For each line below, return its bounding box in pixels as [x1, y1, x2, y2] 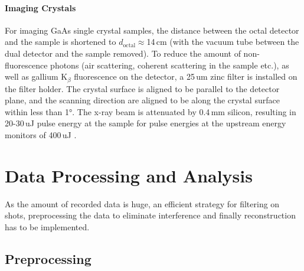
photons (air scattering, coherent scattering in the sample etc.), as [50, 58, 289, 71]
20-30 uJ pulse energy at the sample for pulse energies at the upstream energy [5, 117, 286, 129]
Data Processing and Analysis [5, 163, 253, 187]
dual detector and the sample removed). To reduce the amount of [5, 47, 241, 59]
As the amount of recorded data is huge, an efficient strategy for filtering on [5, 197, 280, 210]
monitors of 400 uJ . [5, 129, 77, 141]
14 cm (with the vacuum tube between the [146, 35, 299, 48]
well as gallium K [5, 70, 68, 83]
